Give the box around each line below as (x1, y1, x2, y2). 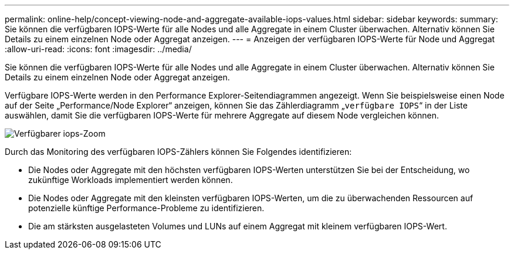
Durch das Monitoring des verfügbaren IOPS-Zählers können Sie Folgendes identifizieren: (5, 147, 352, 157)
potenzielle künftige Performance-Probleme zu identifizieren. (28, 203, 265, 213)
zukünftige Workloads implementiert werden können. (28, 175, 233, 185)
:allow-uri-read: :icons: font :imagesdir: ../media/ (5, 44, 192, 54)
